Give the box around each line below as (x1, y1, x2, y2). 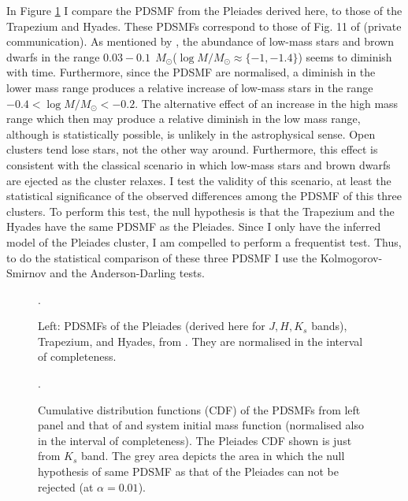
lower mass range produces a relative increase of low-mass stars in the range (6, 79, 373, 95)
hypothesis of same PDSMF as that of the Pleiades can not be (38, 463, 339, 480)
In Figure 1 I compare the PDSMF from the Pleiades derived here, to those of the (6, 2, 402, 18)
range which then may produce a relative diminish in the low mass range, (6, 110, 361, 127)
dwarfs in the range (6, 48, 100, 65)
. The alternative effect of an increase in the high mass (135, 95, 399, 111)
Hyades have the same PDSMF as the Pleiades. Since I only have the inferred (6, 218, 381, 235)
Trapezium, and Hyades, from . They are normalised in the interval (38, 332, 363, 349)
